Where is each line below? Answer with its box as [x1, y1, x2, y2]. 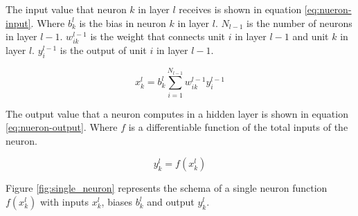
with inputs [39, 195, 89, 209]
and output [147, 195, 195, 209]
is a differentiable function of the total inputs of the [128, 120, 348, 134]
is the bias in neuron [79, 15, 166, 30]
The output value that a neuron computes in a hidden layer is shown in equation [6, 106, 348, 120]
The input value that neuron [6, 2, 127, 16]
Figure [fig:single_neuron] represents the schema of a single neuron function [6, 181, 328, 195]
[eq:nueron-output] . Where [6, 120, 118, 134]
